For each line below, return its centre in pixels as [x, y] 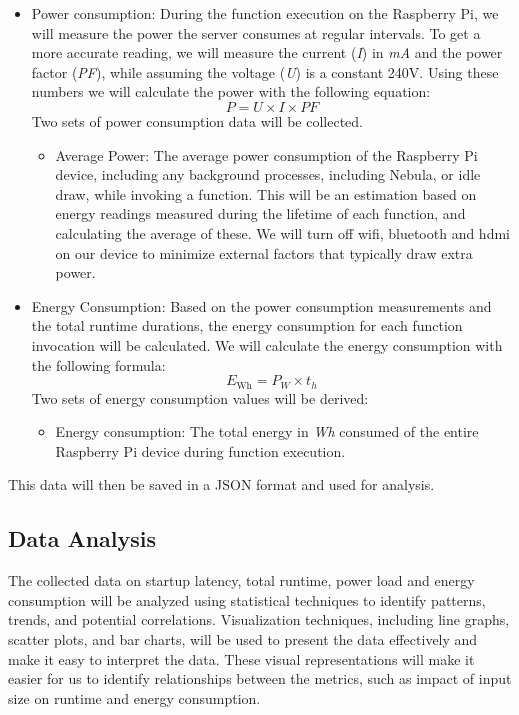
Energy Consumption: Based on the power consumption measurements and [261, 305]
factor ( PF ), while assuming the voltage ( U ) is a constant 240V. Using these [265, 71]
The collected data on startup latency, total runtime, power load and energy [241, 580]
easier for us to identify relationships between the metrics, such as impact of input [260, 678]
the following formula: [98, 364]
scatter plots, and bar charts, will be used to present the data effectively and [243, 638]
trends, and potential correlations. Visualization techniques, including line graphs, [259, 619]
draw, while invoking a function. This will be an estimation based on [266, 193]
